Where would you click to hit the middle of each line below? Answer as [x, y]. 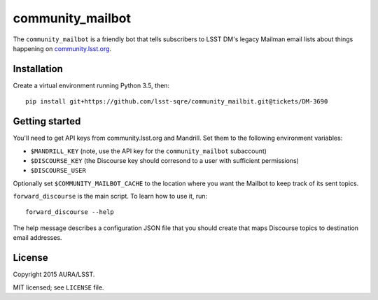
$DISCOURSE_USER [58, 171]
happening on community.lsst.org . [62, 48]
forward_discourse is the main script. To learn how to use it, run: [110, 197]
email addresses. [37, 238]
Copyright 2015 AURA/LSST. [54, 274]
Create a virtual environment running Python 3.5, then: [91, 85]
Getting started [47, 121]
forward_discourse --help [70, 212]
